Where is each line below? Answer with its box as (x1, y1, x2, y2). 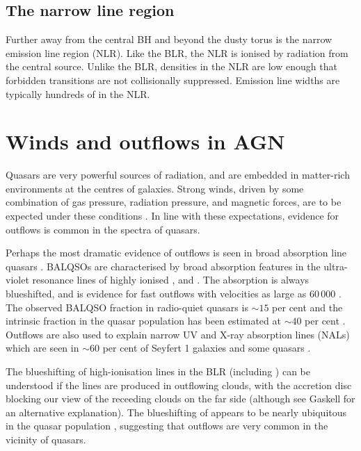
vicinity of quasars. (6, 432, 86, 446)
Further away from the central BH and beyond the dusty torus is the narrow (6, 32, 332, 47)
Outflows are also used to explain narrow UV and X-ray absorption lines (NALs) (6, 327, 350, 341)
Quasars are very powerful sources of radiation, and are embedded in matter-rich (6, 167, 350, 182)
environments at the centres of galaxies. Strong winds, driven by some (6, 181, 304, 195)
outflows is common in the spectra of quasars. (6, 222, 200, 236)
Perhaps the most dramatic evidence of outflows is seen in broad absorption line (6, 245, 347, 260)
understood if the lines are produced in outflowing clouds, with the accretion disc (6, 377, 352, 392)
